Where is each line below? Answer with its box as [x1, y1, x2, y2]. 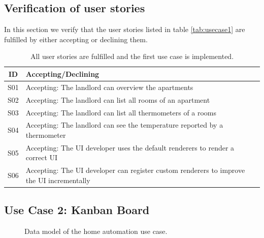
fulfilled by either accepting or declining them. [4, 34, 148, 44]
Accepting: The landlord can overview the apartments [25, 81, 193, 92]
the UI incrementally [25, 174, 90, 185]
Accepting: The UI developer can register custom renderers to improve [25, 165, 245, 175]
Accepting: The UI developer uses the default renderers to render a [25, 142, 235, 153]
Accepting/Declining [25, 68, 100, 79]
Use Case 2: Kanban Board [4, 202, 150, 218]
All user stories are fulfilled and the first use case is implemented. [30, 51, 234, 62]
